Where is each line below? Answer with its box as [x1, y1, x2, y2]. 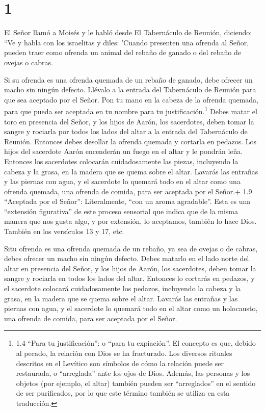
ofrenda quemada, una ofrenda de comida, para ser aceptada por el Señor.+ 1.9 [4, 186, 252, 196]
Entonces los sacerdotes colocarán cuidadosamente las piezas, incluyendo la [4, 156, 238, 166]
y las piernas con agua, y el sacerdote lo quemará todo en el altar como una [4, 176, 241, 187]
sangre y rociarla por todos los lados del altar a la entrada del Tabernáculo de [4, 126, 248, 137]
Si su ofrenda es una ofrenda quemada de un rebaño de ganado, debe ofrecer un [4, 74, 253, 85]
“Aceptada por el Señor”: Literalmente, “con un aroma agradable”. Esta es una [4, 196, 251, 207]
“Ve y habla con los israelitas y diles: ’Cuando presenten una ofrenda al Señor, [4, 37, 249, 47]
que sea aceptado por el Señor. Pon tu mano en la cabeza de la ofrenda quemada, [4, 94, 258, 105]
